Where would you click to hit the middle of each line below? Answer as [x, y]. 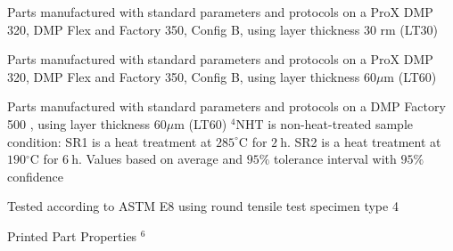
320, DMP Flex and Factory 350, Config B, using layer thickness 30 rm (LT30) [222, 29]
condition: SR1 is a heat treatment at [110, 141]
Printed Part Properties [72, 235]
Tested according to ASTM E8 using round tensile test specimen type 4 [203, 206]
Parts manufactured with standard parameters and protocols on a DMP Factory [226, 106]
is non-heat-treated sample [341, 123]
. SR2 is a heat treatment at [364, 141]
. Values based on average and [161, 159]
